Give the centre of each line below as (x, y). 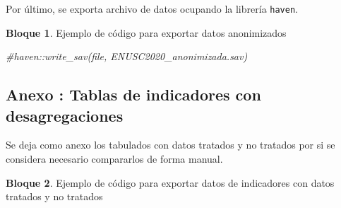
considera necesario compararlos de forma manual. (114, 159)
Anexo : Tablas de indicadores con (133, 94)
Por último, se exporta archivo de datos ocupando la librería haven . (152, 8)
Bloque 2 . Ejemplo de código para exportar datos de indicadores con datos (170, 182)
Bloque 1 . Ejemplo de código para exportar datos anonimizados (146, 32)
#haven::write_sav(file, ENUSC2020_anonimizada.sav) (127, 56)
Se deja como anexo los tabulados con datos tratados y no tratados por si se (170, 145)
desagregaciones (65, 115)
